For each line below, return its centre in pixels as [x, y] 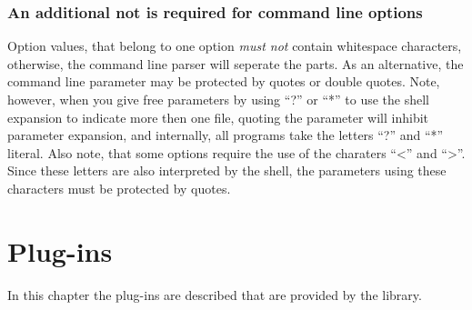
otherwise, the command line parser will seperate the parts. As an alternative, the [236, 63]
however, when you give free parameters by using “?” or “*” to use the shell [218, 99]
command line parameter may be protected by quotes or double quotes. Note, [224, 81]
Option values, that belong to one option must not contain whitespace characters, [235, 46]
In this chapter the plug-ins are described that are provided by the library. [215, 294]
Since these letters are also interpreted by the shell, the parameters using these [227, 170]
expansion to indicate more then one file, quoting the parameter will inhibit [218, 117]
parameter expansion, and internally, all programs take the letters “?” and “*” [226, 135]
